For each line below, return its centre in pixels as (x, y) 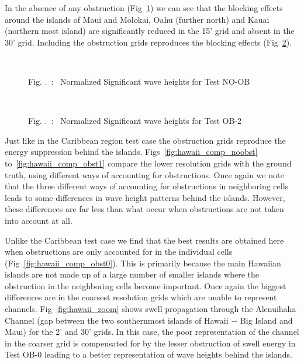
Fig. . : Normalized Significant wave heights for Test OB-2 (135, 121)
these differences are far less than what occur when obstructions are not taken (144, 209)
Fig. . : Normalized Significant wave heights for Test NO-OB (139, 81)
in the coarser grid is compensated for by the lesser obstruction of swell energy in (150, 343)
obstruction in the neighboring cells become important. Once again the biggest (146, 285)
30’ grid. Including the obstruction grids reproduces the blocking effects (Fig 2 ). (148, 42)
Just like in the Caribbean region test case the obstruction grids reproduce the (145, 140)
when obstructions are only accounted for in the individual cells (119, 252)
